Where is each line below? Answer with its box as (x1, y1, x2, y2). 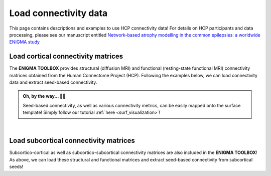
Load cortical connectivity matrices (9, 52, 123, 61)
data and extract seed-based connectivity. (9, 79, 97, 85)
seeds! (9, 163, 24, 170)
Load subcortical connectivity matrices (9, 136, 135, 145)
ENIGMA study (9, 39, 40, 45)
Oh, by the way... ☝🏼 (23, 93, 66, 99)
